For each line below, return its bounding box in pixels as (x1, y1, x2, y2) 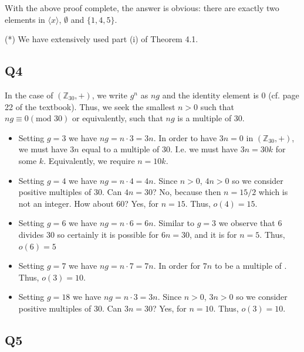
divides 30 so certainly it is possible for (18, 228, 159, 240)
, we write (92, 88, 128, 101)
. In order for (153, 259, 201, 272)
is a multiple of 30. (177, 112, 245, 124)
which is (258, 186, 288, 198)
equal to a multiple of (82, 143, 160, 155)
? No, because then (153, 186, 221, 198)
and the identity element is (162, 88, 259, 101)
